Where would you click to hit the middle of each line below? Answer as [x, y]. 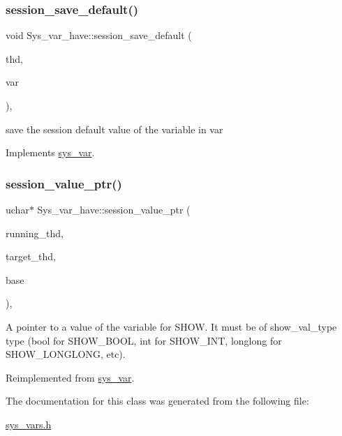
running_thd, [35, 233]
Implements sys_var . [50, 152]
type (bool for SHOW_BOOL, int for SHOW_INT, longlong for [144, 340]
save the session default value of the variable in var [114, 129]
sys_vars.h [29, 424]
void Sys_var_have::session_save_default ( [99, 35]
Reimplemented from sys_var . [70, 377]
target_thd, [31, 256]
